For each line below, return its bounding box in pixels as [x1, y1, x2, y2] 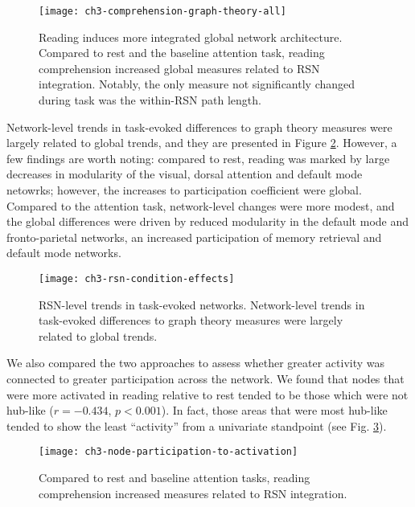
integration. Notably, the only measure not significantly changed [39, 76, 355, 92]
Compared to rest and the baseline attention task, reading [39, 44, 325, 61]
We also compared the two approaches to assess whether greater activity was [6, 354, 385, 371]
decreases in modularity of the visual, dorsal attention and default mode [6, 166, 363, 182]
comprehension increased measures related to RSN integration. [39, 485, 347, 501]
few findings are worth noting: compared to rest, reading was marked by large [6, 149, 390, 166]
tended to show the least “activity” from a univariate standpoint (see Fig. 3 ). [6, 417, 387, 434]
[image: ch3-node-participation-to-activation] [39, 446, 298, 458]
